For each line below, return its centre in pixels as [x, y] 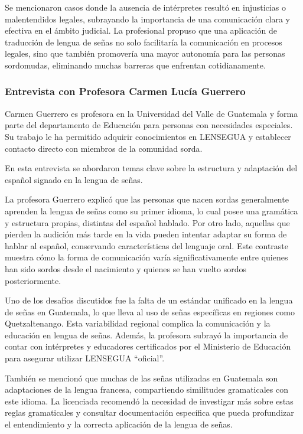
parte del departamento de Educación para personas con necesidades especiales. [149, 125]
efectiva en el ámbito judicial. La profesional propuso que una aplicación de [141, 30]
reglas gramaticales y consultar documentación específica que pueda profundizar [149, 412]
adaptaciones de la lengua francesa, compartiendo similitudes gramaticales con [146, 389]
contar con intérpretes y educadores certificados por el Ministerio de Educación [148, 346]
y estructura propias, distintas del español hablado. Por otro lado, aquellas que [147, 222]
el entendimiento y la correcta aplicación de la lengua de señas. [119, 424]
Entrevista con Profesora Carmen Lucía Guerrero [125, 91]
